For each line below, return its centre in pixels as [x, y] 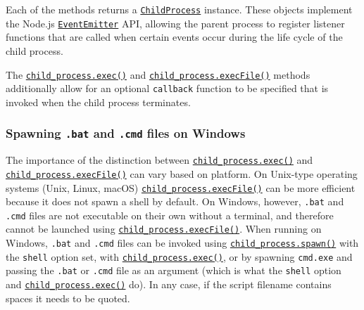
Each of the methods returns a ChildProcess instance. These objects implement [179, 9]
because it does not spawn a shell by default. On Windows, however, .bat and [175, 201]
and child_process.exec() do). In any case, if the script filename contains [169, 284]
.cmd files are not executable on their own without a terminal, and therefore [170, 215]
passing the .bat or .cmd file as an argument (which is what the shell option [174, 270]
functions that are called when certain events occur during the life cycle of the [174, 37]
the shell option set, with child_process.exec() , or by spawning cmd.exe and [179, 256]
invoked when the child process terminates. [98, 102]
